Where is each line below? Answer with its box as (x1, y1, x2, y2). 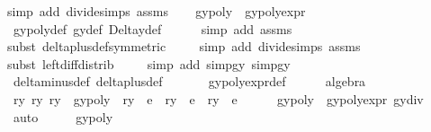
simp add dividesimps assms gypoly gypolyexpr (7, 2, 306, 20)
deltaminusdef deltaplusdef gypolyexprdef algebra (13, 72, 366, 91)
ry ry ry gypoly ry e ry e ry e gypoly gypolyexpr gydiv (13, 89, 424, 108)
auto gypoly (13, 107, 113, 126)
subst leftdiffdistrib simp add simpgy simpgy (7, 54, 291, 73)
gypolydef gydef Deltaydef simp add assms (13, 19, 292, 38)
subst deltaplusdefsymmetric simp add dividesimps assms (7, 37, 361, 56)
